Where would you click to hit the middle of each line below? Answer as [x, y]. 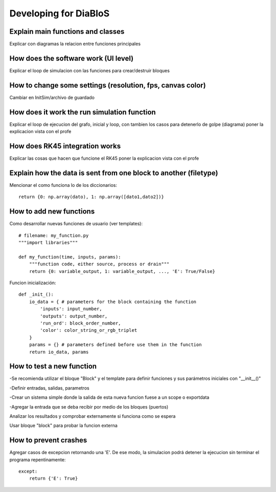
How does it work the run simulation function [83, 112]
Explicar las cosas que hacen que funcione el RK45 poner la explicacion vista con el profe [104, 158]
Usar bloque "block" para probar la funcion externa [63, 425]
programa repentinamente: [38, 459]
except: [28, 472]
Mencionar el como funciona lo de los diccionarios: [63, 185]
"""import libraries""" [48, 243]
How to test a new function [53, 366]
